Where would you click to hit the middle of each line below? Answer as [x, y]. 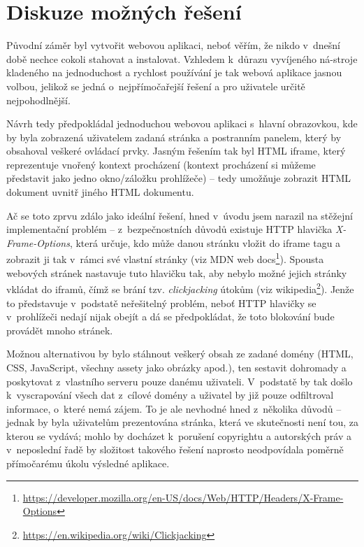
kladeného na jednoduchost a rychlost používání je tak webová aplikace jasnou [174, 72]
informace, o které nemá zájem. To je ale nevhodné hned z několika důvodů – [174, 408]
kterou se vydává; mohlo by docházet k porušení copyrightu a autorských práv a [179, 435]
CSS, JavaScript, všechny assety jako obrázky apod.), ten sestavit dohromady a [176, 367]
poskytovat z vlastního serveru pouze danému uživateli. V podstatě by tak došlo [180, 381]
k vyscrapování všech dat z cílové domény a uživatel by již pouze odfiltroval [170, 395]
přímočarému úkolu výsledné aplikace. [88, 463]
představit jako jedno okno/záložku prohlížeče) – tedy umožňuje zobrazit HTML [179, 178]
